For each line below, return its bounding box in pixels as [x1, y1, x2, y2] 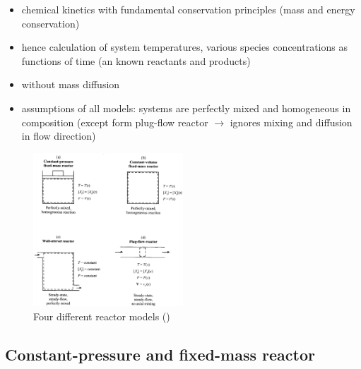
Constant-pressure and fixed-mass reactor [5, 344, 315, 365]
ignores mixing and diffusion [230, 114, 353, 129]
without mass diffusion [21, 77, 120, 92]
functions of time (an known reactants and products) [21, 53, 251, 68]
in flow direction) [21, 128, 96, 143]
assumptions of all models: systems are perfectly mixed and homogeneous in [21, 100, 351, 115]
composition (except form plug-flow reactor [21, 114, 208, 129]
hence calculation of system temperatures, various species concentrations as [21, 40, 348, 54]
